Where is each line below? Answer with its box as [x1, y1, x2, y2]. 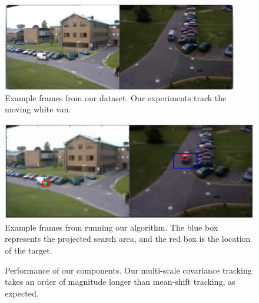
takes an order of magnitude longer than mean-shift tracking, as [5, 275, 235, 288]
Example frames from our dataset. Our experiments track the [5, 91, 227, 104]
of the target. [5, 244, 52, 256]
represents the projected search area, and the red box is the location [5, 232, 251, 245]
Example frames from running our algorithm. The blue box [5, 221, 218, 233]
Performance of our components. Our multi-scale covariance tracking [5, 264, 252, 276]
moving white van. [5, 103, 71, 115]
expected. [5, 287, 39, 299]
